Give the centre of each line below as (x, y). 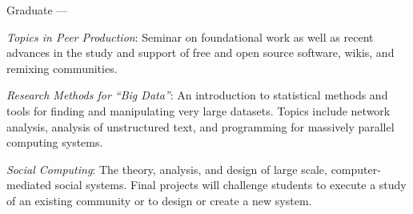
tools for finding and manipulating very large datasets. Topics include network (198, 110)
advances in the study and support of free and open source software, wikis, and (200, 52)
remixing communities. (62, 68)
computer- (356, 169)
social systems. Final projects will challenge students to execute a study (231, 185)
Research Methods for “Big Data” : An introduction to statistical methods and (197, 95)
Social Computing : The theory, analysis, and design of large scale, (167, 169)
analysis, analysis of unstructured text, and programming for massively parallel (200, 126)
